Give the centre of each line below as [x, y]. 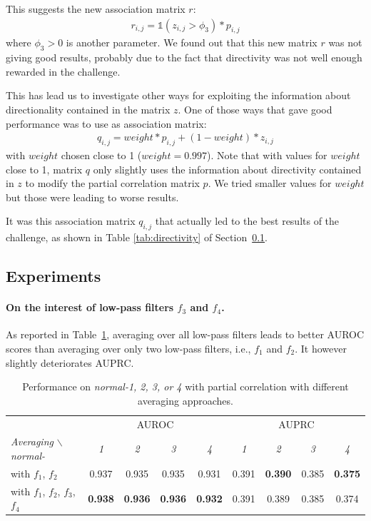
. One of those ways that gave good [255, 109]
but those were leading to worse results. [92, 197]
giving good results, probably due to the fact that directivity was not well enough [184, 57]
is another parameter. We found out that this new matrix [192, 42]
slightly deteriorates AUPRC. [70, 362]
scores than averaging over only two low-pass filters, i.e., [128, 348]
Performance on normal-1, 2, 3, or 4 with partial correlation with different [185, 386]
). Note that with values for [267, 155]
